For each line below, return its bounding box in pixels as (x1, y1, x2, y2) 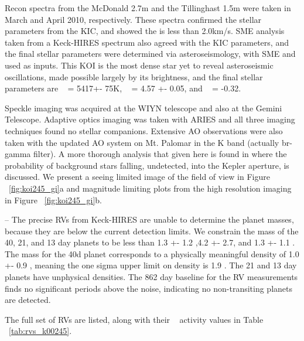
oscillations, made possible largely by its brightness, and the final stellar (5, 70, 263, 83)
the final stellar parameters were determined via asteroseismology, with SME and (5, 47, 296, 60)
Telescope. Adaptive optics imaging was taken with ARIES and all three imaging (5, 113, 295, 125)
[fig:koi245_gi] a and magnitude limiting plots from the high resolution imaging (9, 182, 292, 194)
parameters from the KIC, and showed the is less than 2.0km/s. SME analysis (5, 25, 285, 37)
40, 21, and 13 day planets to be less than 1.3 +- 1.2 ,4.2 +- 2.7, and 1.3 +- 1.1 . (5, 236, 295, 248)
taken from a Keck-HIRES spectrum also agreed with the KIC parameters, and (5, 36, 289, 48)
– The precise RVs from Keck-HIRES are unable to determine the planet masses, (5, 213, 294, 226)
